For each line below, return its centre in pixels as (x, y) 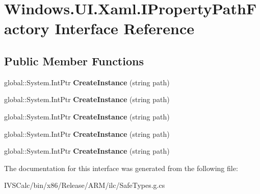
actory (27, 28)
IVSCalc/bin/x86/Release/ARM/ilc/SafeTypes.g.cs (85, 185)
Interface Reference (125, 28)
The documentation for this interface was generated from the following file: (121, 168)
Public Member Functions (74, 60)
